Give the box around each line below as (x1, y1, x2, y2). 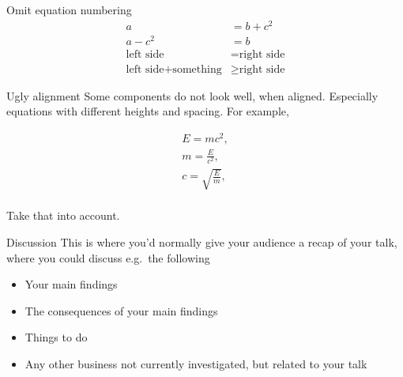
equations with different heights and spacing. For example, (6, 103, 289, 119)
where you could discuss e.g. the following (6, 249, 210, 266)
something (172, 63, 222, 75)
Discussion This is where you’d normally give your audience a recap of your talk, (6, 234, 397, 251)
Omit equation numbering (6, 2, 132, 17)
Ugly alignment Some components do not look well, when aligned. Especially (6, 87, 379, 104)
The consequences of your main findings (24, 302, 218, 319)
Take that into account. (6, 207, 120, 224)
